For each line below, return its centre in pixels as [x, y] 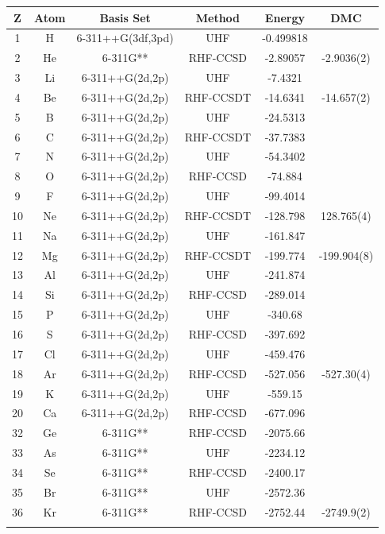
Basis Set [125, 17]
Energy [285, 17]
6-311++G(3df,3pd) [125, 38]
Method [218, 17]
